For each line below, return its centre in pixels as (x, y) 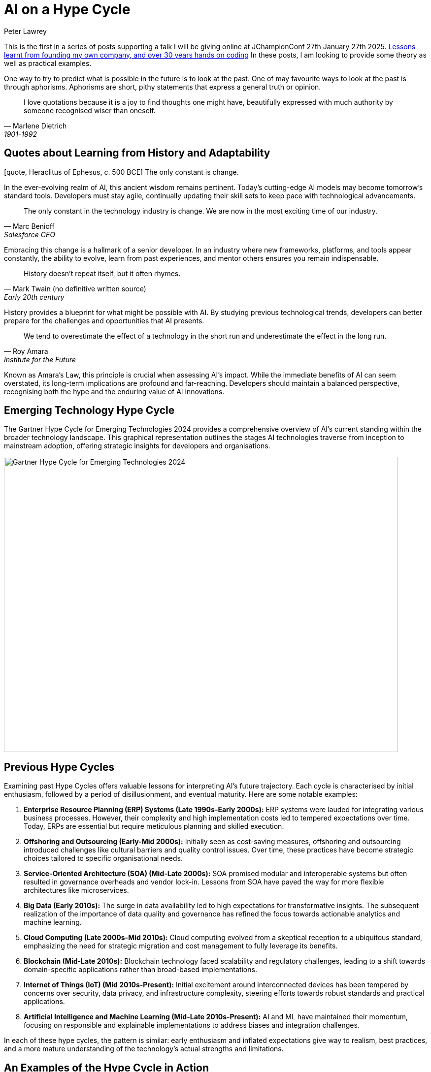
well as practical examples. (48, 63)
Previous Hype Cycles (59, 767)
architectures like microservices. (76, 890)
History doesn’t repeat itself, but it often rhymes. (102, 273)
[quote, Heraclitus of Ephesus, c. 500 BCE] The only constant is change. (121, 172)
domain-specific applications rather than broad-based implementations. (140, 970)
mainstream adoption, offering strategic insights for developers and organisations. (137, 446)
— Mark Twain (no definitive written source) (75, 288)
